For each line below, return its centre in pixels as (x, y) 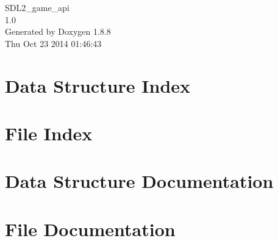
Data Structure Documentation (139, 181)
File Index (49, 133)
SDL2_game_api (37, 7)
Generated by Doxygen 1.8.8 (58, 31)
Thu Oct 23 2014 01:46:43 (53, 43)
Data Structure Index (98, 85)
